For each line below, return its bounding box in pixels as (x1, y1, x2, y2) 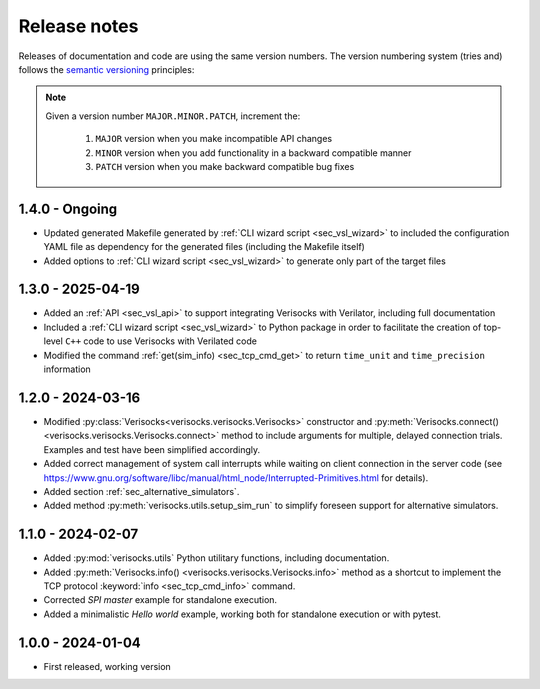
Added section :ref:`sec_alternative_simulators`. (43, 485, 240, 497)
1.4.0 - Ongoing (18, 200, 118, 217)
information (43, 363, 92, 375)
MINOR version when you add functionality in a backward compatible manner (95, 146, 412, 159)
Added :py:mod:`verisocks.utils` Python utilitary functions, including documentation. (43, 552, 390, 564)
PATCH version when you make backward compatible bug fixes (95, 160, 355, 172)
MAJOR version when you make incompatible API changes (95, 133, 333, 145)
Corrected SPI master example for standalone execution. (43, 594, 278, 606)
